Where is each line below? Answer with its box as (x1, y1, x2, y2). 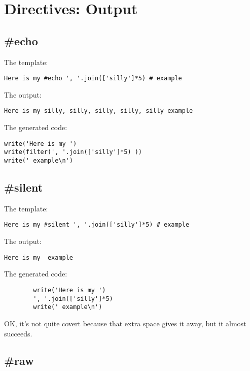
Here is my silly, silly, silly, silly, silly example (4, 107, 193, 115)
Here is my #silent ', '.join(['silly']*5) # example (4, 221, 190, 229)
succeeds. (4, 328, 32, 338)
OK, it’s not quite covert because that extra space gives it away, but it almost (4, 318, 246, 328)
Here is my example (4, 254, 74, 261)
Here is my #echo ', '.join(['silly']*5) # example (4, 75, 182, 82)
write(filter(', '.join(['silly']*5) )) (4, 148, 142, 156)
